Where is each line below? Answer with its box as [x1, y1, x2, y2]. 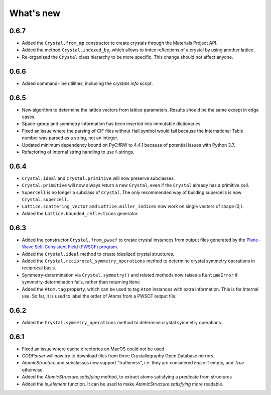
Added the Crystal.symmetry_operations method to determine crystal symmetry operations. [22, 319, 223, 325]
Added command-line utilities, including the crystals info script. [22, 80, 153, 86]
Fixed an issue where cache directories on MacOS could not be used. [22, 346, 166, 352]
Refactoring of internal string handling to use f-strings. [22, 149, 134, 155]
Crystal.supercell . [22, 196, 69, 203]
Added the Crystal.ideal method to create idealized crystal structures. [22, 251, 175, 257]
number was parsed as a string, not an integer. [22, 135, 118, 141]
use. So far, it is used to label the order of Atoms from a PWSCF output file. [22, 293, 177, 299]
